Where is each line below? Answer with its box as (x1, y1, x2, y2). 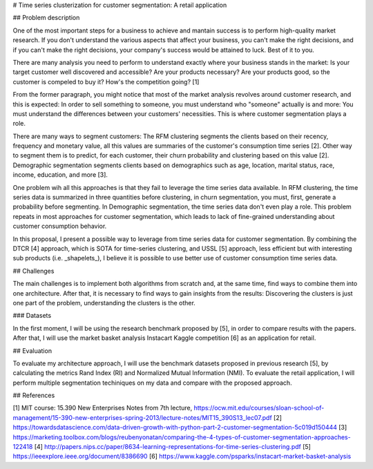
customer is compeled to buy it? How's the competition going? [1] (12, 77, 200, 86)
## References (12, 391, 55, 400)
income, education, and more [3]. (12, 171, 108, 179)
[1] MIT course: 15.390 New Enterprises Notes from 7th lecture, (12, 404, 193, 412)
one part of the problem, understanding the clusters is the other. (12, 298, 196, 307)
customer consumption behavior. (12, 222, 107, 231)
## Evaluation (12, 346, 52, 355)
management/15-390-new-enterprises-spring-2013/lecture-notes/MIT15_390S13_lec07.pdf (12, 413, 272, 421)
